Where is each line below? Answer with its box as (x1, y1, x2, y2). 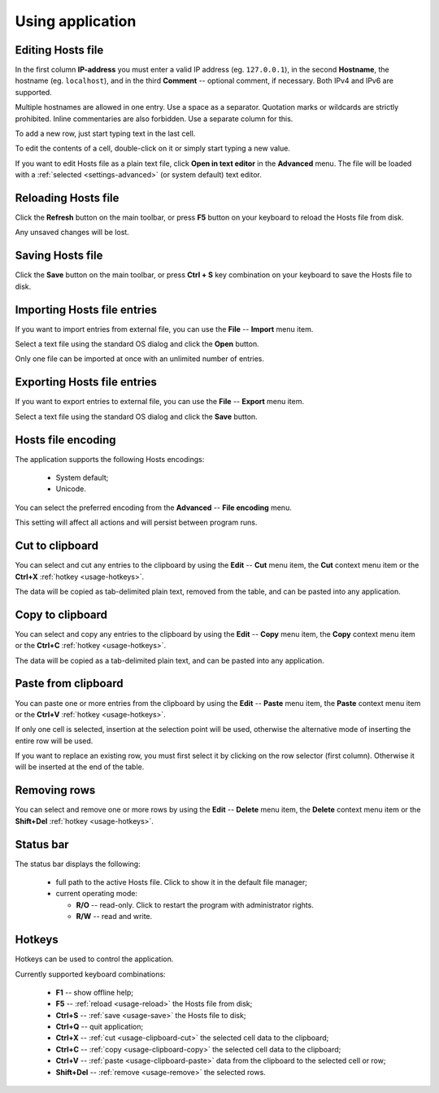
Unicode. (55, 484, 87, 494)
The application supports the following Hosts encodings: (15, 454, 205, 464)
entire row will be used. (15, 736, 93, 746)
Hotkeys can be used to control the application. (15, 954, 174, 964)
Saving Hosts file (15, 249, 103, 263)
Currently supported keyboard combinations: (15, 969, 166, 979)
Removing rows (15, 783, 96, 797)
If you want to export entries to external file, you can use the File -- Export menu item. (15, 397, 305, 407)
